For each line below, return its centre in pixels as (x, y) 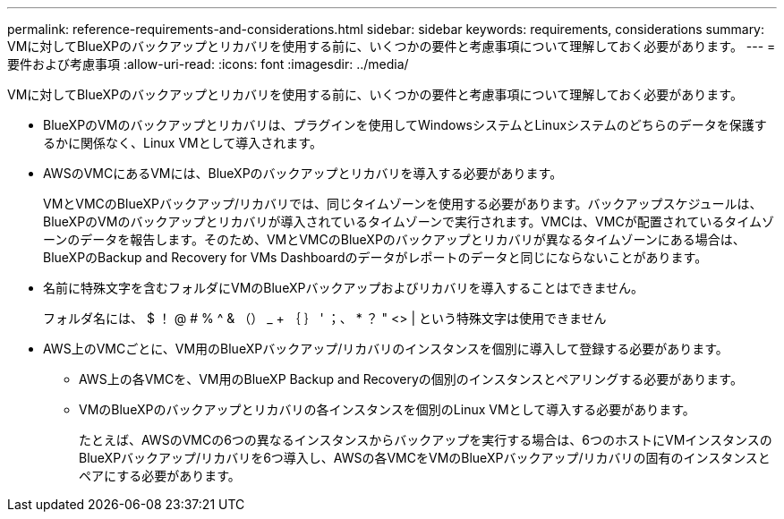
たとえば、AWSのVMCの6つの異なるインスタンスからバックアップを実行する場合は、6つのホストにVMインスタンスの (426, 440)
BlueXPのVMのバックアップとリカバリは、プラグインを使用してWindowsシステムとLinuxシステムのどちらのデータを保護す (405, 125)
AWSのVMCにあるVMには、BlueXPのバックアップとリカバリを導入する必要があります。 (303, 173)
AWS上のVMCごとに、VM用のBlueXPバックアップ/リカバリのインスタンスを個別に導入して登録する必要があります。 (386, 349)
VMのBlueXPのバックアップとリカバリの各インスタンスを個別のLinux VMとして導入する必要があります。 (387, 409)
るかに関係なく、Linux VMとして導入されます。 (183, 143)
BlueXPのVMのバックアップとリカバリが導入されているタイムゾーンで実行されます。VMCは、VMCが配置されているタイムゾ (409, 221)
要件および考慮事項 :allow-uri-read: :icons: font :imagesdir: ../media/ (208, 64)
